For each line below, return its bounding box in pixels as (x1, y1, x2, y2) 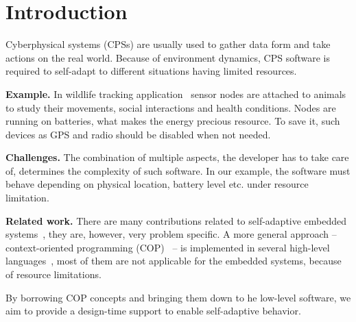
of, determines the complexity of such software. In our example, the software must (5, 163, 351, 177)
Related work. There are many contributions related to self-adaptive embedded (5, 213, 347, 227)
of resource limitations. (5, 267, 102, 282)
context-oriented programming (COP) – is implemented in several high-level (5, 240, 330, 254)
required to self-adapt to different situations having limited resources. (5, 64, 297, 78)
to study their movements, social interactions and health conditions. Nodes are (5, 100, 336, 114)
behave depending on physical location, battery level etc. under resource (5, 177, 309, 191)
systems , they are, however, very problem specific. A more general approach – (5, 227, 337, 241)
